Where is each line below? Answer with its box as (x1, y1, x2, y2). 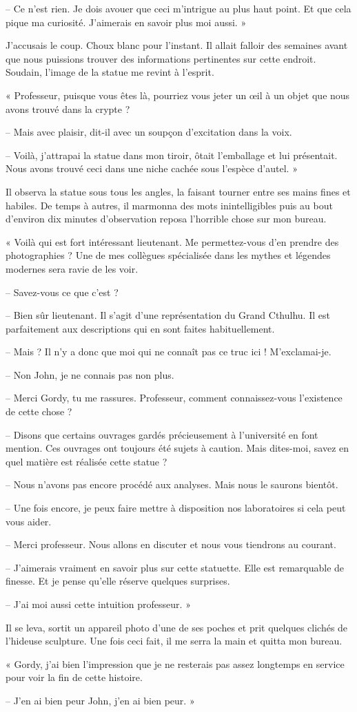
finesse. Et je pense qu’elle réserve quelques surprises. (6, 574, 230, 588)
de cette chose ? (6, 404, 72, 419)
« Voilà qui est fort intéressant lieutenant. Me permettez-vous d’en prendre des (6, 234, 339, 249)
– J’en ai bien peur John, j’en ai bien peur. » (6, 693, 195, 707)
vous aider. (6, 514, 52, 528)
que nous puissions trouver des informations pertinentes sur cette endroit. (6, 51, 316, 65)
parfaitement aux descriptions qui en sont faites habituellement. (6, 321, 275, 335)
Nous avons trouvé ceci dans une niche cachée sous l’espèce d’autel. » (6, 161, 298, 176)
